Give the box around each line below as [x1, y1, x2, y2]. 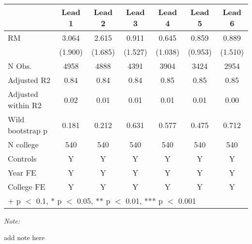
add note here [4, 232, 45, 242]
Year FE [8, 167, 36, 178]
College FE [8, 181, 46, 192]
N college [8, 139, 39, 150]
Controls [8, 153, 37, 164]
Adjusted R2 [8, 74, 50, 85]
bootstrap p [8, 125, 47, 136]
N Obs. [8, 60, 32, 71]
